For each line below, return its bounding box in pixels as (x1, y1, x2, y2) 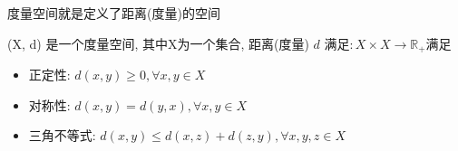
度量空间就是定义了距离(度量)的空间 (7, 4, 220, 22)
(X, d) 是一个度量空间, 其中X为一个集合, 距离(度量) (7, 33, 309, 52)
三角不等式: (28, 126, 96, 145)
